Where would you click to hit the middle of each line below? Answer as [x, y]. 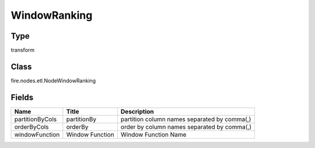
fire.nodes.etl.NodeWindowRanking [53, 80]
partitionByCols [36, 119]
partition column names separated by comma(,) [186, 119]
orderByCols [32, 127]
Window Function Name [153, 135]
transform [23, 50]
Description [137, 111]
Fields [22, 97]
